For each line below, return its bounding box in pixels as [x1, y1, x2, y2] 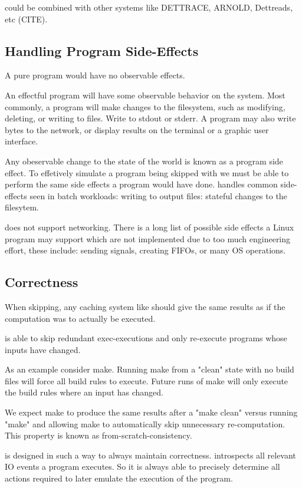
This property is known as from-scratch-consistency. [5, 429, 192, 441]
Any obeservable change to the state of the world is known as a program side [5, 154, 283, 167]
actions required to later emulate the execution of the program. [5, 472, 233, 484]
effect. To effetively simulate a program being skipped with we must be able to [5, 166, 289, 179]
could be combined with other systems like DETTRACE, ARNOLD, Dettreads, [5, 1, 293, 13]
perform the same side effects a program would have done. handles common [5, 178, 278, 190]
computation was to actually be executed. [5, 312, 156, 324]
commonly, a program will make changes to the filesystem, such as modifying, [5, 100, 285, 113]
